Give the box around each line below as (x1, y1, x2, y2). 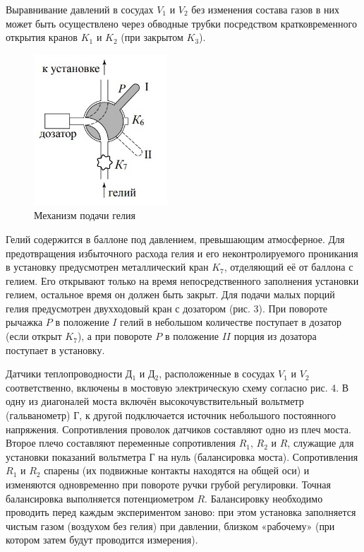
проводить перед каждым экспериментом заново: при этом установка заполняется (6, 505, 356, 519)
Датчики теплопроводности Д (6, 366, 133, 381)
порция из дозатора (233, 329, 317, 343)
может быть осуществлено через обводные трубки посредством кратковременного (6, 16, 357, 30)
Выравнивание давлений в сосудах (6, 2, 154, 16)
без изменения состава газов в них (191, 2, 340, 16)
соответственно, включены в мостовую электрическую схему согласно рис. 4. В (6, 380, 349, 394)
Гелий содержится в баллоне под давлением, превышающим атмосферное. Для (6, 231, 345, 246)
